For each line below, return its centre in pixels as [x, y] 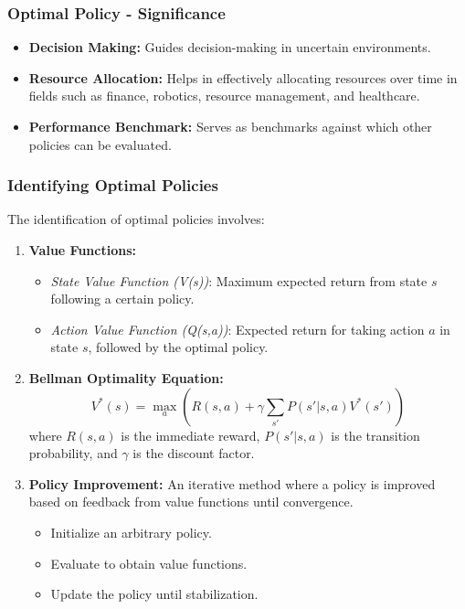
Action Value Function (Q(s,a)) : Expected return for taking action [238, 329]
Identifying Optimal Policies [113, 185]
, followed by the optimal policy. [178, 347]
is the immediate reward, [190, 435]
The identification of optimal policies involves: [136, 219]
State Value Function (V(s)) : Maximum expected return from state [239, 280]
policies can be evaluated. [100, 144]
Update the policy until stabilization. [154, 594]
